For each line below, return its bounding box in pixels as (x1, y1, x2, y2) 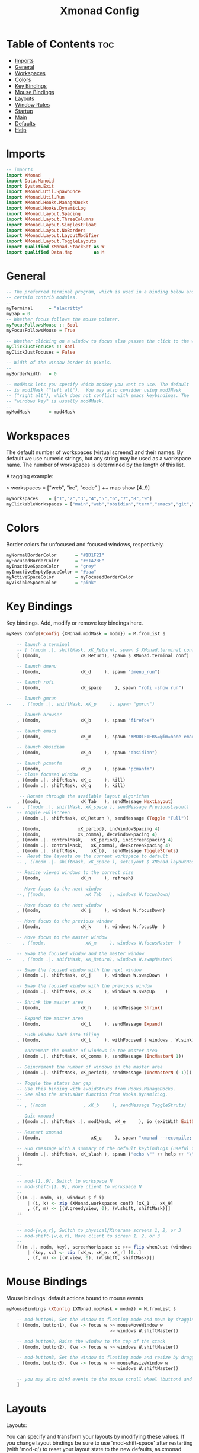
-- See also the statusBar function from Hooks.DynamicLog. (17, 1092, 168, 1097)
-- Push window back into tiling (17, 1032, 99, 1038)
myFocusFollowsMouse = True (6, 327, 76, 333)
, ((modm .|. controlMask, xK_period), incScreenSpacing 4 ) (17, 837, 174, 843)
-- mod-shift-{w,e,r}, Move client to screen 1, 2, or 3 (17, 1233, 161, 1239)
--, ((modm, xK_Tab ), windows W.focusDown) (17, 891, 171, 897)
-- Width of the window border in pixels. (6, 360, 113, 366)
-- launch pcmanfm (17, 760, 62, 767)
